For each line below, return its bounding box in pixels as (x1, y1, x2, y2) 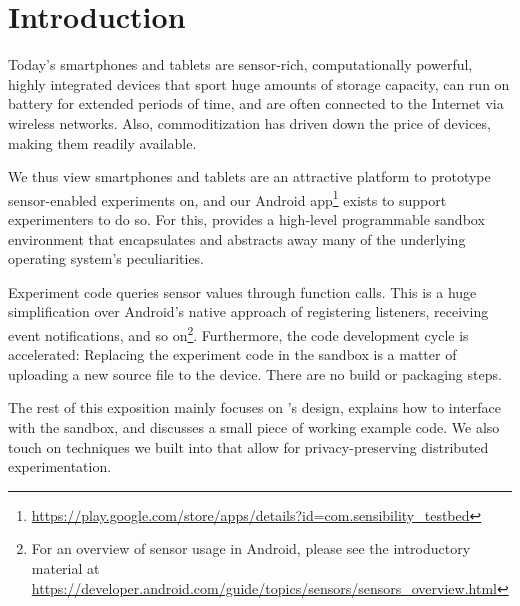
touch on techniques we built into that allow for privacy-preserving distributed (8, 436, 489, 457)
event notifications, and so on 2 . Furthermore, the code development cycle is (8, 321, 469, 345)
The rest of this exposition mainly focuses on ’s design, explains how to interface (8, 397, 502, 418)
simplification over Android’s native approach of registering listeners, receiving (8, 301, 489, 322)
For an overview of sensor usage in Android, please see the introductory (31, 538, 471, 559)
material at (31, 557, 100, 578)
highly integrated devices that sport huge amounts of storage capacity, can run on (8, 73, 510, 94)
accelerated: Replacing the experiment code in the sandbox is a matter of (8, 344, 457, 365)
